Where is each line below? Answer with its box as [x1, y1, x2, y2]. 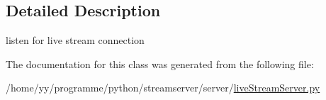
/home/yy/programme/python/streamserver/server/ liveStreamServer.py [6, 80, 320, 95]
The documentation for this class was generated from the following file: [6, 56, 314, 71]
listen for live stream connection [6, 33, 145, 48]
